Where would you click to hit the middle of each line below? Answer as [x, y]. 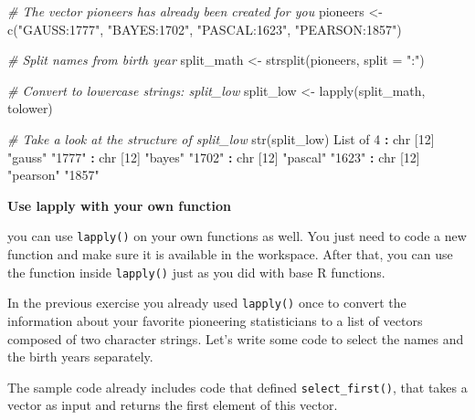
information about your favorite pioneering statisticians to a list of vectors [215, 320]
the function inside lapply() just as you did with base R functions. [196, 272]
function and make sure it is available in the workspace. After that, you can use [230, 254]
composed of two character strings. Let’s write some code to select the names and [236, 338]
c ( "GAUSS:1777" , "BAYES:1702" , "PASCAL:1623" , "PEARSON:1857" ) [205, 29]
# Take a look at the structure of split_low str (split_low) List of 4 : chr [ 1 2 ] [221, 138]
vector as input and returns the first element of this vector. [173, 405]
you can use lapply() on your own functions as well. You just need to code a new [237, 236]
